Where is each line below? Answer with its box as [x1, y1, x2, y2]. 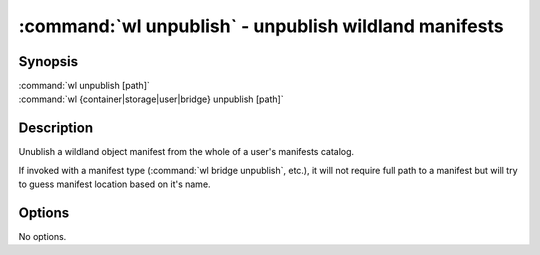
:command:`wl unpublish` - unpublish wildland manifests [18, 15, 504, 37]
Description [18, 120, 94, 137]
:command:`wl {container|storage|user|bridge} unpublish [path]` [18, 93, 284, 105]
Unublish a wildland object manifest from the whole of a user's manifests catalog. [18, 146, 355, 158]
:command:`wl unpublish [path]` [18, 80, 150, 92]
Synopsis [18, 53, 79, 70]
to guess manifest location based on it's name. [18, 178, 211, 190]
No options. [18, 231, 67, 243]
